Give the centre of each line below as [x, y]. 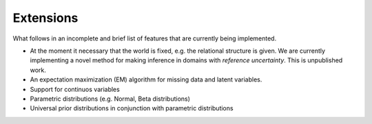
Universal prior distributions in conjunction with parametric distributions [132, 108]
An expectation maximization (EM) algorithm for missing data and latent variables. [146, 79]
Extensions [45, 18]
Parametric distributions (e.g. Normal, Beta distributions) [110, 99]
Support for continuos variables [75, 89]
